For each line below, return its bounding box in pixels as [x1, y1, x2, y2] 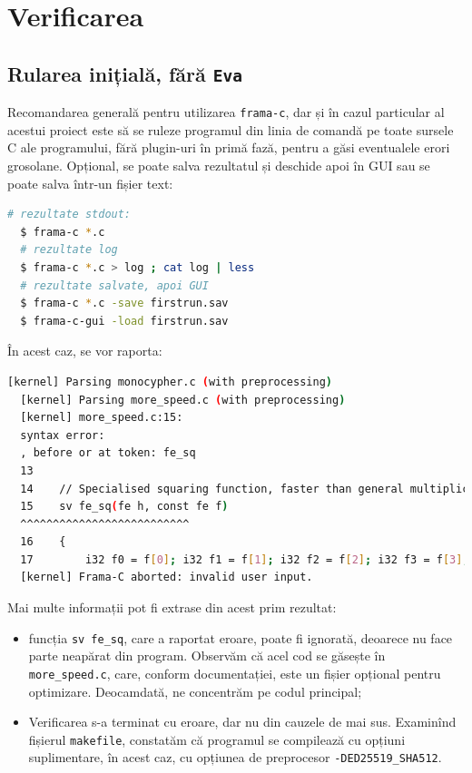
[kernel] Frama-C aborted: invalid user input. [20, 571, 313, 584]
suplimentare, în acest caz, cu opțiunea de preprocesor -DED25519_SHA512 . [28, 748, 442, 767]
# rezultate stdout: [7, 208, 132, 221]
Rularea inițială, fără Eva [7, 59, 243, 87]
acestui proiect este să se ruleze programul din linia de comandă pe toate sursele [7, 120, 454, 139]
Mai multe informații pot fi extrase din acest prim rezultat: [7, 598, 337, 617]
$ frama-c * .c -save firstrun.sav [20, 297, 229, 310]
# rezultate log [20, 243, 118, 257]
